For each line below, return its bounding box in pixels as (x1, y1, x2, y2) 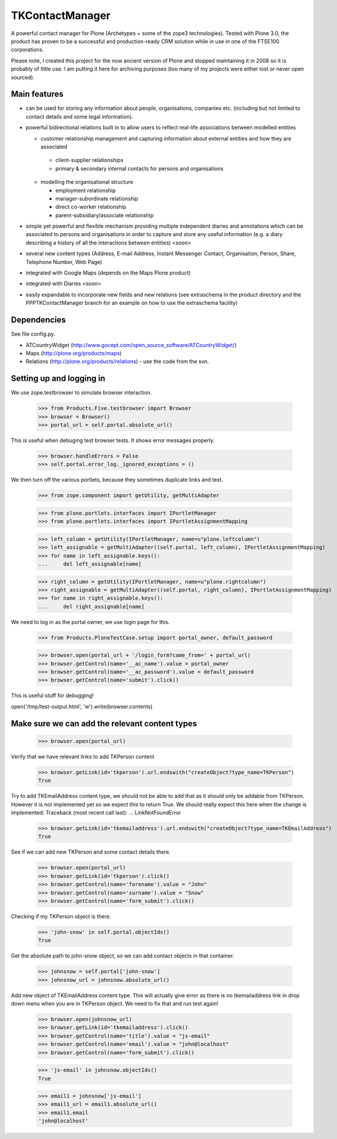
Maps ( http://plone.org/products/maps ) (25, 349, 122, 357)
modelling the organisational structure (40, 179, 133, 186)
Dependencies (11, 315, 66, 325)
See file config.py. (11, 330, 56, 338)
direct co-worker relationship (55, 203, 127, 211)
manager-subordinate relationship (55, 195, 139, 202)
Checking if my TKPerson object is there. (11, 912, 111, 920)
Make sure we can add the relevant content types (11, 718, 198, 728)
